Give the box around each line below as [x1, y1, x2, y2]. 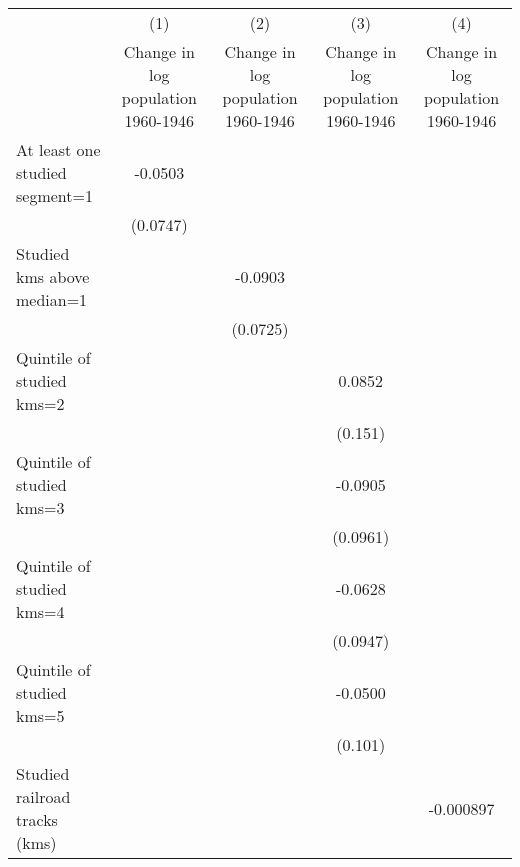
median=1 [16, 288, 88, 311]
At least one [16, 138, 101, 161]
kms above [16, 265, 90, 288]
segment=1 [16, 184, 93, 207]
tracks [16, 808, 58, 831]
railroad [16, 785, 71, 808]
